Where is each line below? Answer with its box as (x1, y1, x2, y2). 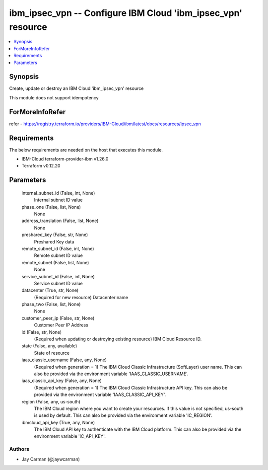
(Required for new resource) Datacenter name (34, 294, 129, 300)
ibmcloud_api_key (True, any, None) (21, 419, 95, 425)
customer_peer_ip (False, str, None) (21, 315, 95, 321)
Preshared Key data (34, 238, 74, 244)
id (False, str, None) (21, 329, 62, 335)
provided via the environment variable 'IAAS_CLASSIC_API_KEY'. (34, 392, 166, 397)
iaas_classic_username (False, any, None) (21, 357, 107, 363)
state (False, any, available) (21, 343, 77, 349)
